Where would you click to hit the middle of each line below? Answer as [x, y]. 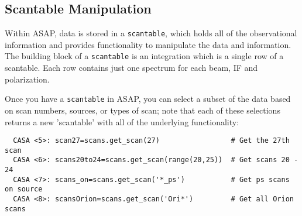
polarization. [27, 79]
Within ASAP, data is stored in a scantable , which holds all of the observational [151, 33]
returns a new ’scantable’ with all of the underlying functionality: [122, 121]
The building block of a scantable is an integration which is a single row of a [144, 56]
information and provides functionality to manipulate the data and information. [148, 44]
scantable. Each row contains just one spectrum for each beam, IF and [131, 68]
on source [24, 189]
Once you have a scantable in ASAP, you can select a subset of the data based [148, 99]
